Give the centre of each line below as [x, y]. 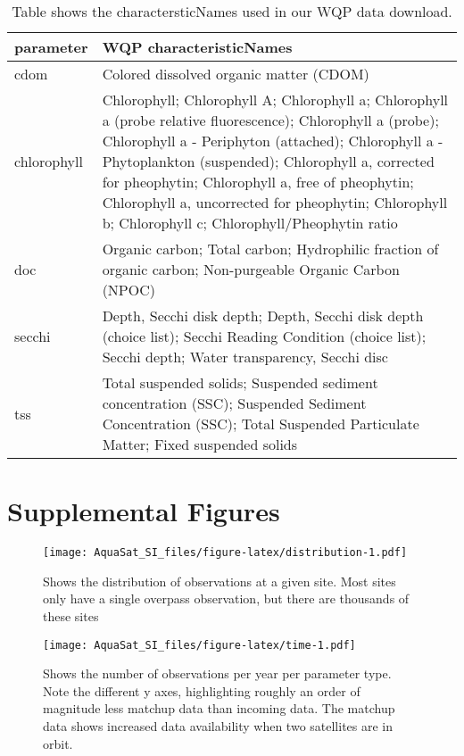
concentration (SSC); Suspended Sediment [234, 403]
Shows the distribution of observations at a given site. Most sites [220, 581]
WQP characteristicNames [197, 47]
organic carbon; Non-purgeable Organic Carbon [251, 269]
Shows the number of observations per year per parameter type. [217, 673]
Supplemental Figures [144, 511]
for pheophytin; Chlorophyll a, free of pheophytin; [258, 182]
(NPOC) [128, 290]
